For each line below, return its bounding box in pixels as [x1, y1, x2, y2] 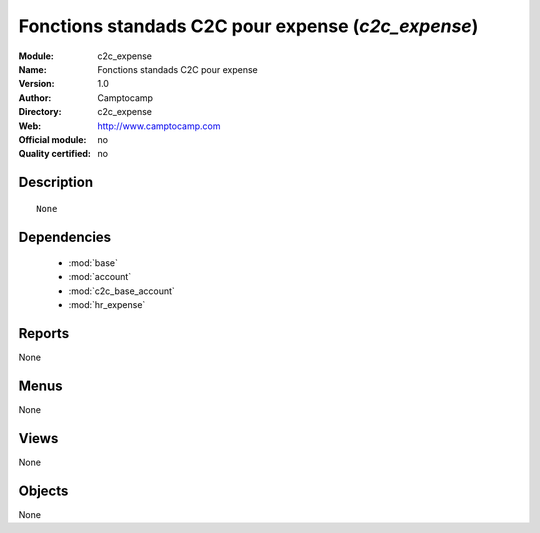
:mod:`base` [68, 257, 119, 269]
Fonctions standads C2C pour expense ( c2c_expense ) [18, 15, 479, 37]
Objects [18, 482, 69, 499]
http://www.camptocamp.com [97, 120, 221, 132]
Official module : [18, 133, 87, 145]
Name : [18, 63, 47, 75]
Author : [18, 91, 52, 104]
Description [18, 174, 94, 191]
